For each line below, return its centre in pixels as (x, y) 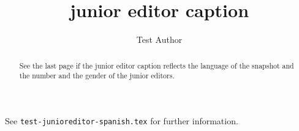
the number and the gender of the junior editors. (97, 76)
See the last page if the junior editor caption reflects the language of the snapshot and (157, 65)
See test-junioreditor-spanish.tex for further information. (122, 120)
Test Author (159, 39)
